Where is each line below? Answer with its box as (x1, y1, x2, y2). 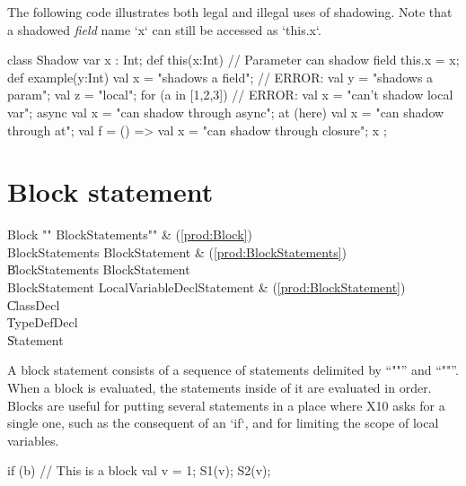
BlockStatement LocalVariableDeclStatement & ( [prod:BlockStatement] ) (7, 278, 406, 297)
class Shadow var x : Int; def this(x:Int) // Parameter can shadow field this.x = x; (7, 50, 460, 69)
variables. (7, 430, 59, 449)
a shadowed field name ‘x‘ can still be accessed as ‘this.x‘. (7, 20, 321, 39)
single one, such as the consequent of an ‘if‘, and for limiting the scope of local (7, 413, 439, 432)
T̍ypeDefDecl (7, 313, 78, 332)
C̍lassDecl (7, 295, 60, 314)
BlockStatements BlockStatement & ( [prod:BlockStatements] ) (7, 242, 347, 261)
